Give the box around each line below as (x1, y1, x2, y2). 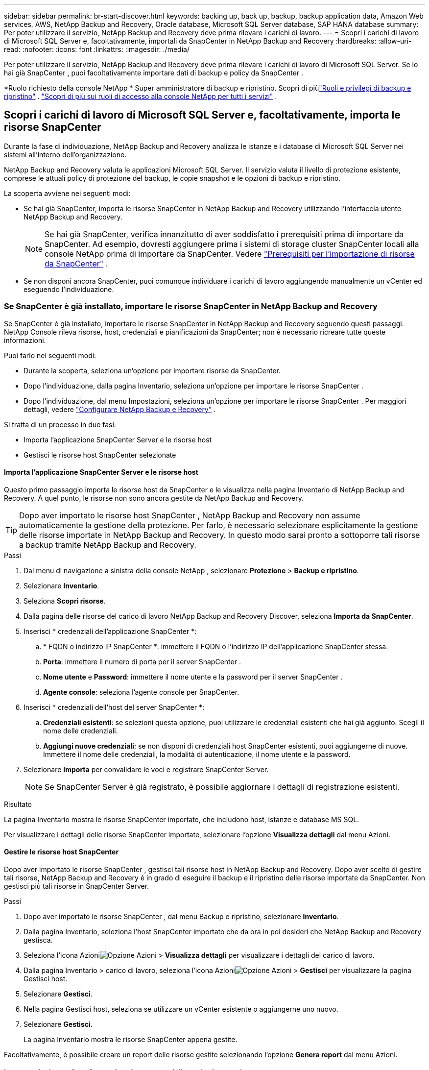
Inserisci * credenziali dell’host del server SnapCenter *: (24, 703, 204, 711)
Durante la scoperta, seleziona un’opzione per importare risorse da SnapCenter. (24, 366, 281, 375)
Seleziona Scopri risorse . (24, 596, 106, 605)
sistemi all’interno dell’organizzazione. (4, 150, 127, 159)
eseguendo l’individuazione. (24, 285, 114, 293)
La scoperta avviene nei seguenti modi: (4, 189, 131, 197)
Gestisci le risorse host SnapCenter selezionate (24, 450, 176, 459)
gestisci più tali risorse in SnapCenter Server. (4, 882, 149, 891)
